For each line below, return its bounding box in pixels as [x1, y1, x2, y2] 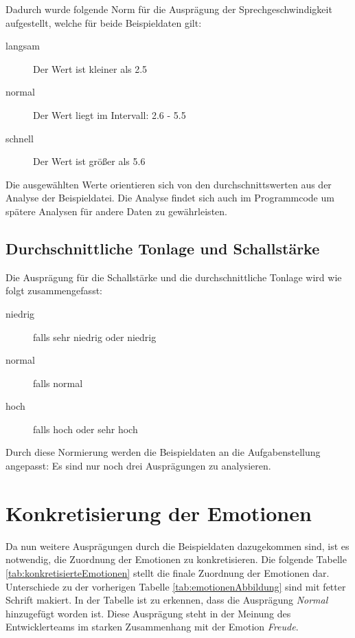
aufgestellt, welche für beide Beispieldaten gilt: [5, 15, 202, 30]
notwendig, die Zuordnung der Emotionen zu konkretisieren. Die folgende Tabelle [5, 552, 347, 566]
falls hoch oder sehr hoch [33, 421, 138, 436]
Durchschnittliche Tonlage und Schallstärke [5, 237, 320, 258]
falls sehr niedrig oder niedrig [33, 329, 157, 344]
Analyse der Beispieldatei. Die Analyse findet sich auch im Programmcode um [5, 190, 334, 205]
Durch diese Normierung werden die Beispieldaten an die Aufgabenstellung [5, 445, 321, 459]
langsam [5, 38, 40, 53]
